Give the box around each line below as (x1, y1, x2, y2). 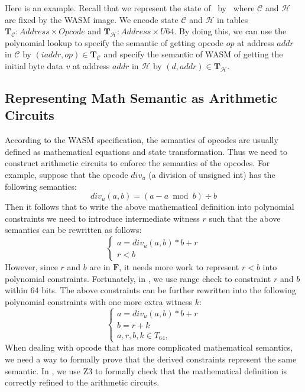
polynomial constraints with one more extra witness (5, 295, 192, 307)
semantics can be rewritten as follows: (5, 223, 142, 236)
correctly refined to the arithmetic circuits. (5, 376, 160, 388)
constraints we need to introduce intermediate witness (5, 212, 200, 224)
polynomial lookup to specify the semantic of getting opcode (5, 36, 224, 48)
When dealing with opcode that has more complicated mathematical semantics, (5, 341, 293, 354)
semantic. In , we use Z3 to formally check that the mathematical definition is (5, 364, 287, 377)
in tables (217, 13, 248, 25)
